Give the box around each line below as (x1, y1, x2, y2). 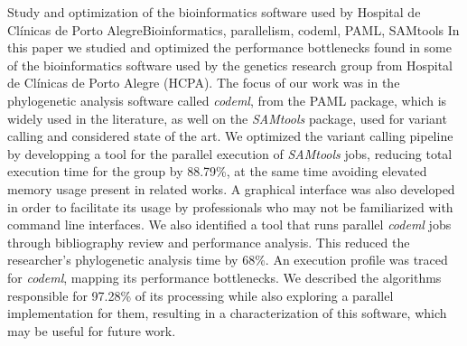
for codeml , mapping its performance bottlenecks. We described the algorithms (7, 267, 442, 286)
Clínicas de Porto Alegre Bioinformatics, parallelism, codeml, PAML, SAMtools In (7, 20, 460, 39)
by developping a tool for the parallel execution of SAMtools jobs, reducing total (7, 144, 453, 163)
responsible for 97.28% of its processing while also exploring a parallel (7, 285, 394, 304)
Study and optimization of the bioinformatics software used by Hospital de (7, 3, 421, 21)
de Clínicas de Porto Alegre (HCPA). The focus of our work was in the (7, 73, 400, 92)
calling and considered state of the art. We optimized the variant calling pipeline (7, 126, 453, 145)
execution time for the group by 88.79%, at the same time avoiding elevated (7, 162, 427, 181)
